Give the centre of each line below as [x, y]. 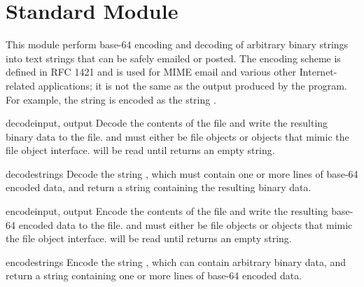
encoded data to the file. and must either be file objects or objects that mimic [185, 224]
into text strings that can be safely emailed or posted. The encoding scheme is [173, 58]
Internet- [318, 72]
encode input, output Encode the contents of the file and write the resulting [167, 211]
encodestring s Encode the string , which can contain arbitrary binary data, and [176, 261]
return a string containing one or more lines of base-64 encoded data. [154, 275]
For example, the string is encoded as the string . [111, 99]
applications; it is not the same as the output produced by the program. [192, 85]
